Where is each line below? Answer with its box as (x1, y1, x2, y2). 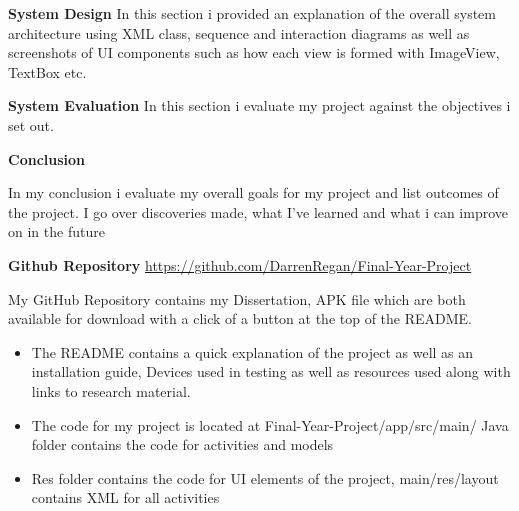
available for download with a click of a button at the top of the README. (8, 308, 473, 329)
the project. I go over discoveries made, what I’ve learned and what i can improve (8, 201, 509, 222)
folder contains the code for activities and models (31, 434, 334, 455)
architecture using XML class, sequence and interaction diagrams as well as (8, 22, 470, 43)
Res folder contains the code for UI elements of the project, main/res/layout (31, 467, 499, 488)
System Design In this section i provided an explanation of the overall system (8, 3, 496, 23)
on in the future (8, 221, 105, 242)
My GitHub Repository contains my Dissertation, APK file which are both (8, 288, 466, 309)
